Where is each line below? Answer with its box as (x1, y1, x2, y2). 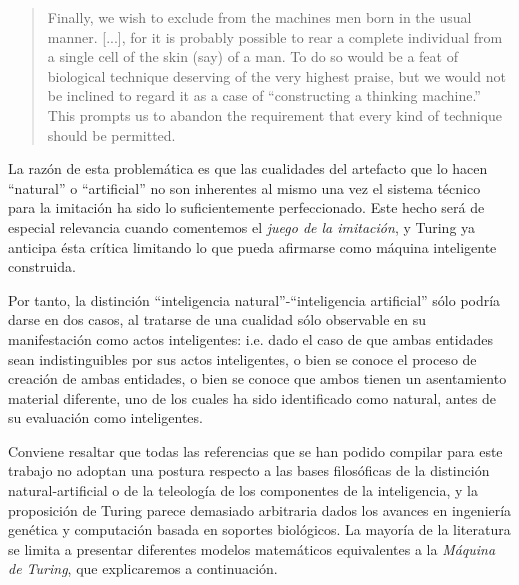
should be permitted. (47, 124, 176, 145)
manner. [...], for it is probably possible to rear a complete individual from (47, 26, 503, 47)
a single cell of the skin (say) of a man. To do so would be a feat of (47, 46, 458, 67)
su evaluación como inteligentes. (8, 407, 203, 428)
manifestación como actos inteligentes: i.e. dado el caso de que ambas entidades (8, 328, 493, 349)
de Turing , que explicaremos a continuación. (8, 558, 278, 579)
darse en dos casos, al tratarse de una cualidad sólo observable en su (8, 309, 427, 330)
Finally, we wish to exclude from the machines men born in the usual (47, 7, 472, 27)
